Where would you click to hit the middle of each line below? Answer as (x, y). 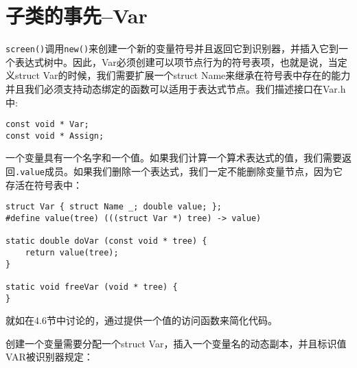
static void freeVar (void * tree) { (92, 287)
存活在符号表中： (44, 184)
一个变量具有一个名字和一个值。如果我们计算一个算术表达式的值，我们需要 (174, 158)
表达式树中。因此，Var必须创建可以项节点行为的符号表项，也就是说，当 (176, 61)
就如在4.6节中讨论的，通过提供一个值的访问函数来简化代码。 (141, 320)
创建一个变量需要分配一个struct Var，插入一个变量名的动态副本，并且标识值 (176, 343)
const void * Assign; (55, 136)
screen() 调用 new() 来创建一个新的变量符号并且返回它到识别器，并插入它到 (172, 48)
